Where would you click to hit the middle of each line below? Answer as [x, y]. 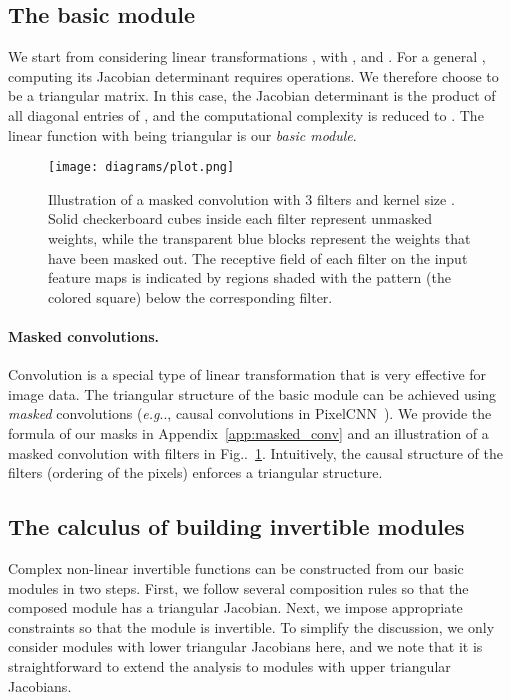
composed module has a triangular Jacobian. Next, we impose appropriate [235, 607]
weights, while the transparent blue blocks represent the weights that [259, 238]
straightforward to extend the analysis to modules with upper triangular [229, 665]
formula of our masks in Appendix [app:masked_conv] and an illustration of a [248, 432]
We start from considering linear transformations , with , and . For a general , [247, 56]
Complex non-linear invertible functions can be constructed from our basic [236, 567]
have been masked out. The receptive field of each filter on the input [258, 257]
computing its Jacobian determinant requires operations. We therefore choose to [253, 75]
